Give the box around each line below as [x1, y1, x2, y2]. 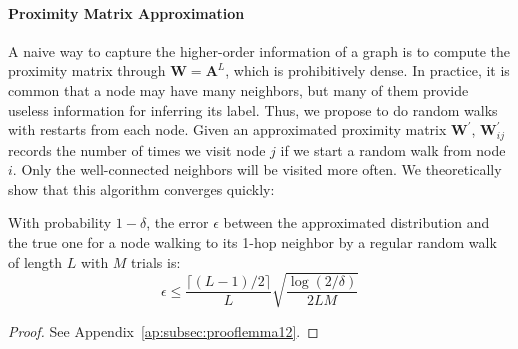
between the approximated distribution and [223, 212, 490, 233]
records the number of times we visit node [8, 139, 266, 160]
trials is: [131, 251, 181, 272]
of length [8, 251, 63, 272]
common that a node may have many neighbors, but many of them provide [8, 79, 469, 100]
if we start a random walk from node [280, 139, 506, 160]
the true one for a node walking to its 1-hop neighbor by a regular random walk [8, 232, 497, 252]
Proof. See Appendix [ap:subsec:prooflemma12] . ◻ [8, 320, 319, 341]
